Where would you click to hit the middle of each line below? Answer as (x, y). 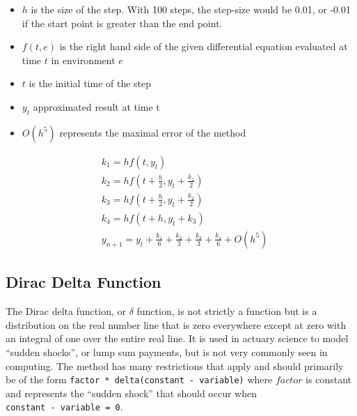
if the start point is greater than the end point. (122, 23)
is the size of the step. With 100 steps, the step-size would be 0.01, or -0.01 (191, 9)
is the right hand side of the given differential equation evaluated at (204, 46)
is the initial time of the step (90, 83)
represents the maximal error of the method (153, 132)
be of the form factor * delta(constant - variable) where (139, 379)
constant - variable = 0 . (64, 407)
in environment (83, 60)
